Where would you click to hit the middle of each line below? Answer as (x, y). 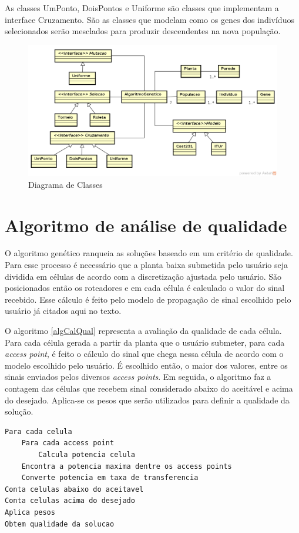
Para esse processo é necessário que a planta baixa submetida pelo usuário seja (147, 265)
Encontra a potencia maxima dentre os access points (127, 466)
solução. (19, 411)
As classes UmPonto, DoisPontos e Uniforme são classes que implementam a (142, 8)
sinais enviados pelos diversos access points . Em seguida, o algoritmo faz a (138, 377)
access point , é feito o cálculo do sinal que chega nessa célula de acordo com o (144, 354)
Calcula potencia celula (87, 454)
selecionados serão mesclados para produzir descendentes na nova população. (143, 31)
